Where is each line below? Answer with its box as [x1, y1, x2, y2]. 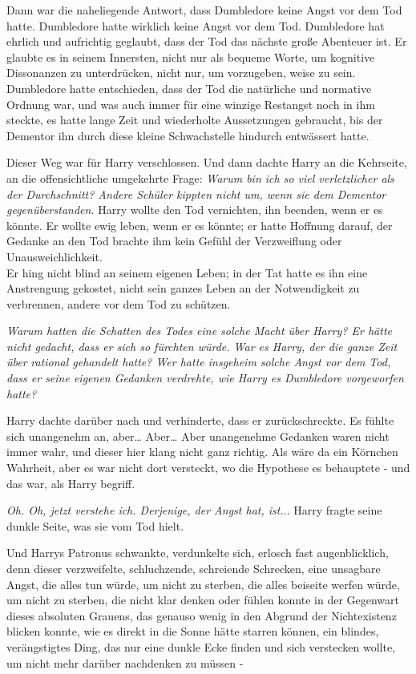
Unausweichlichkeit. [6, 248, 103, 264]
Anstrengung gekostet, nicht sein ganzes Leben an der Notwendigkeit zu [6, 280, 360, 297]
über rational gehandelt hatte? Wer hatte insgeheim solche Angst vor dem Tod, [6, 353, 391, 370]
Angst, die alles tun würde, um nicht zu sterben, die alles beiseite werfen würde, [6, 575, 400, 592]
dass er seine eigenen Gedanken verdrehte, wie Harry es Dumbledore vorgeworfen [6, 369, 404, 386]
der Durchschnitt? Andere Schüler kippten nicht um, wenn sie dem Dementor [6, 185, 386, 202]
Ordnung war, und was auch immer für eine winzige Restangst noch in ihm [6, 95, 375, 112]
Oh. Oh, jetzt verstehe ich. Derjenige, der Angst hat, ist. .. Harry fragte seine [6, 502, 382, 519]
